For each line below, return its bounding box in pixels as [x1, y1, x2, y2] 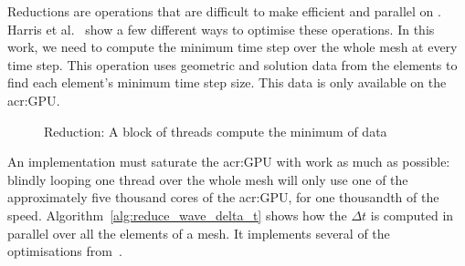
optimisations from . [7, 241, 122, 261]
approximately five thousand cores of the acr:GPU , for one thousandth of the [7, 188, 439, 207]
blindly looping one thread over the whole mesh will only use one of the [7, 169, 408, 189]
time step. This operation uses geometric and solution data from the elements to [7, 55, 458, 74]
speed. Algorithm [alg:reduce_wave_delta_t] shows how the [7, 205, 347, 224]
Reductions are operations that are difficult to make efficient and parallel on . [7, 2, 441, 20]
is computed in [370, 205, 454, 224]
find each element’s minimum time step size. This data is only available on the [7, 73, 447, 92]
